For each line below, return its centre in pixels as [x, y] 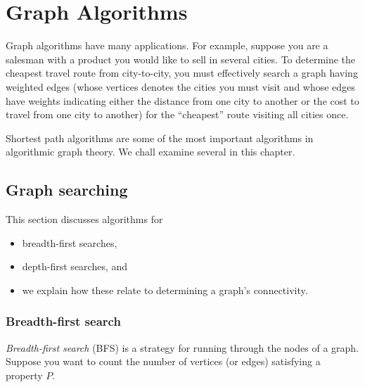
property [24, 375]
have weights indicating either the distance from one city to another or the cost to [182, 100]
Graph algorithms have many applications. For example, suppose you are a [167, 45]
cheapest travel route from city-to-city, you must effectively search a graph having [182, 73]
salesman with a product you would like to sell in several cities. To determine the [181, 59]
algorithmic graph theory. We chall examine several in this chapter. [151, 152]
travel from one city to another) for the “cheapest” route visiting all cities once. [177, 114]
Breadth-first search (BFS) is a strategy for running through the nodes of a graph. [182, 347]
